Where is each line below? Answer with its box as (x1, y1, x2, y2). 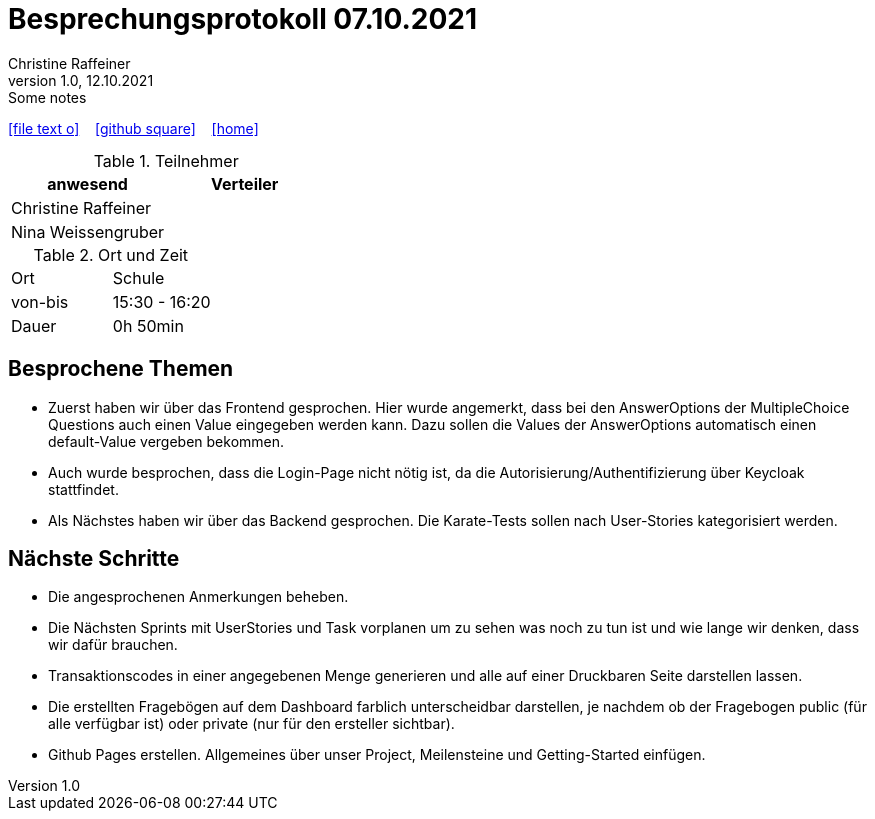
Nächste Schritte (8, 546, 180, 572)
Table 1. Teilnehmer (93, 150, 239, 171)
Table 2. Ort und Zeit (33, 244, 189, 265)
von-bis (11, 291, 69, 312)
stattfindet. (48, 480, 119, 498)
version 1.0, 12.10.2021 (8, 71, 154, 89)
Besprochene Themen (8, 356, 234, 382)
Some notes (8, 88, 87, 106)
